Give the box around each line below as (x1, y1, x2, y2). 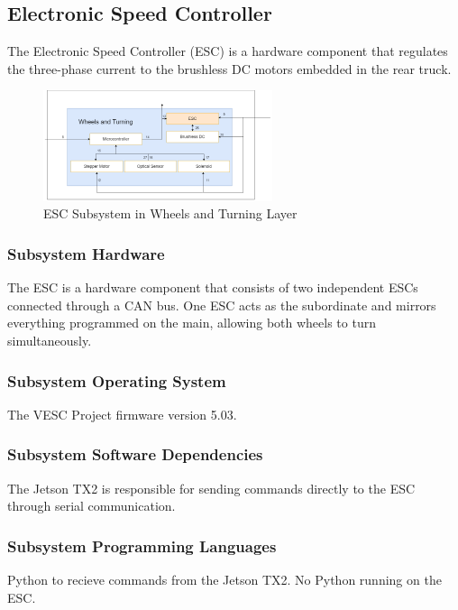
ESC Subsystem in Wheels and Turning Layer (43, 204, 298, 223)
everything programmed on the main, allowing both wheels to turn (7, 313, 376, 332)
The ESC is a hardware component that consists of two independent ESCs (7, 278, 418, 297)
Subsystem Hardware (7, 242, 165, 264)
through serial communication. (7, 496, 176, 515)
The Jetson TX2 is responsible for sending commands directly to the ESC (7, 478, 416, 497)
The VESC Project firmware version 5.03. (7, 404, 237, 423)
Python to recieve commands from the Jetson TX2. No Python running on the (7, 570, 442, 589)
